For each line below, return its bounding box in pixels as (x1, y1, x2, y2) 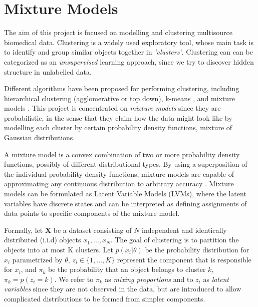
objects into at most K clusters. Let (4, 244, 113, 254)
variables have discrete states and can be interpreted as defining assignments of (4, 198, 247, 208)
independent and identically (142, 224, 227, 235)
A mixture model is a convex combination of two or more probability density (4, 149, 240, 159)
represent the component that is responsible (117, 254, 251, 264)
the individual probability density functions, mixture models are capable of (4, 168, 234, 179)
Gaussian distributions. (4, 132, 75, 143)
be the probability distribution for (145, 244, 249, 254)
